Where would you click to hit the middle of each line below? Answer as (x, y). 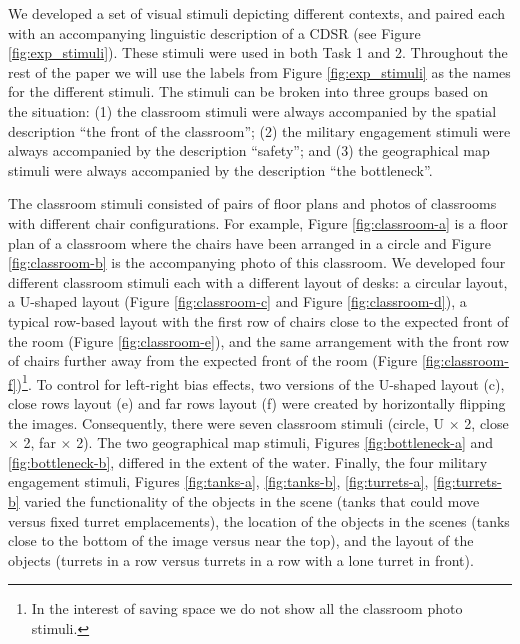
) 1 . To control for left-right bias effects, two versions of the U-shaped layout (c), (260, 382)
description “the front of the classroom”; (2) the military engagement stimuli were (259, 130)
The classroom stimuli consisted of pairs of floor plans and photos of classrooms (252, 203)
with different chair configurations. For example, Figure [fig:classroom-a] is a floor (258, 222)
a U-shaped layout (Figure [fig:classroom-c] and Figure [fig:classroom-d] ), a (237, 301)
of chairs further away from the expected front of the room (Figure (213, 360)
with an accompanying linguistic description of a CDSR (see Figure (214, 32)
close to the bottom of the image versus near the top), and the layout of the (241, 540)
